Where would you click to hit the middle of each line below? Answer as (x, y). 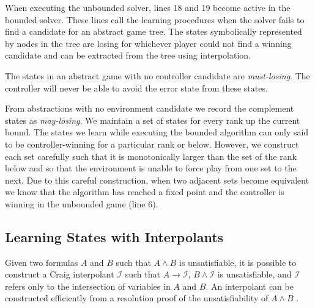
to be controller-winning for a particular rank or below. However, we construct (152, 144)
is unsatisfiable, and (254, 274)
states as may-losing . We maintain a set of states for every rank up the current (153, 120)
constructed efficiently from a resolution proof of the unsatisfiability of (137, 298)
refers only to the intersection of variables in (88, 286)
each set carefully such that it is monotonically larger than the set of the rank (151, 156)
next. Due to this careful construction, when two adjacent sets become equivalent (157, 180)
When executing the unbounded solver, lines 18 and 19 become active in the (148, 7)
